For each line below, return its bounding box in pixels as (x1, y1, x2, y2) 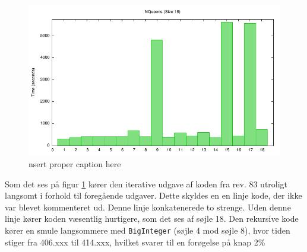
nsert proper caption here (29, 157, 121, 170)
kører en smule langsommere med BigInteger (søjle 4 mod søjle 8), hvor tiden (5, 224, 290, 236)
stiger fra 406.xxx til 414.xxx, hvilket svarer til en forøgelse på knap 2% (5, 235, 265, 248)
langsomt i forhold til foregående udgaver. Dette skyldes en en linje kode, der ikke (5, 189, 302, 202)
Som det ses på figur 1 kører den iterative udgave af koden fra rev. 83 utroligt (5, 177, 288, 190)
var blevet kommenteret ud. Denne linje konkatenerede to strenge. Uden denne (5, 200, 291, 213)
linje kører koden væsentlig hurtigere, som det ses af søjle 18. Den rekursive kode (5, 212, 299, 225)
